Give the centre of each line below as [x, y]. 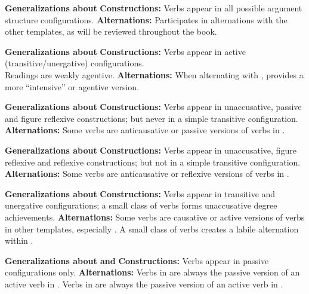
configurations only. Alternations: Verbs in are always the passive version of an [152, 272]
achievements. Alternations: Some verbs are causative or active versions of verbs [155, 217]
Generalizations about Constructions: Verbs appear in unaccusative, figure [151, 150]
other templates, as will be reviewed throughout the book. [111, 31]
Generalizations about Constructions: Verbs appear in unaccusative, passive [153, 107]
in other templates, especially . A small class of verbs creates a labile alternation [152, 229]
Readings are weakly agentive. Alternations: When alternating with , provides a [154, 74]
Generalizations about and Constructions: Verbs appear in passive [137, 260]
